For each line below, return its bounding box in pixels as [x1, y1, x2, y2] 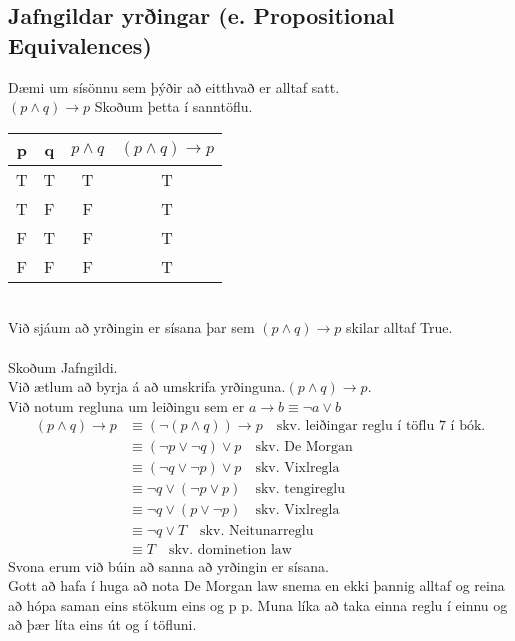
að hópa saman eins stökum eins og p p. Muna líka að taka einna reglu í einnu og [8, 594, 508, 615]
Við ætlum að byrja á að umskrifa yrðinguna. [8, 376, 286, 397]
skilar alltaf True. [346, 317, 453, 338]
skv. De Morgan [255, 440, 353, 455]
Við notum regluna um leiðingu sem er [8, 395, 245, 416]
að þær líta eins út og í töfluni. [8, 614, 197, 635]
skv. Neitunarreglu [200, 523, 314, 538]
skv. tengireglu [255, 482, 345, 497]
